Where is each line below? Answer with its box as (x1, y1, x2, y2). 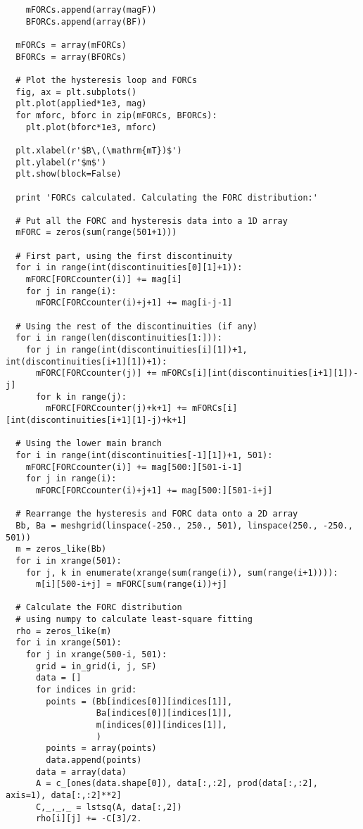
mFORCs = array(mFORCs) (15, 39, 127, 50)
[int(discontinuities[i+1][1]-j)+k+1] (6, 414, 187, 425)
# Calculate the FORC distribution (15, 602, 182, 613)
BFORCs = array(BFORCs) (15, 51, 127, 62)
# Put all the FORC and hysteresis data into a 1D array (15, 215, 288, 226)
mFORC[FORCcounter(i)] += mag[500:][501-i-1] (25, 462, 243, 472)
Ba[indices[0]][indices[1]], (96, 708, 233, 719)
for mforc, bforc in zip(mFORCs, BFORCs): (15, 110, 217, 120)
